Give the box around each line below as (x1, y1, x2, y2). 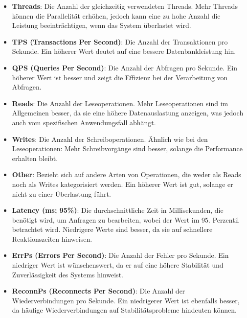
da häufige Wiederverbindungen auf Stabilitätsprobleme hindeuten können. (12, 305, 237, 315)
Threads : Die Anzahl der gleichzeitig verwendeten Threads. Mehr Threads (12, 1, 238, 11)
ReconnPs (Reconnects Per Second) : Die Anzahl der (12, 286, 185, 296)
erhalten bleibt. (12, 153, 58, 163)
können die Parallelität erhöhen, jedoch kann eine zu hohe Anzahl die (12, 10, 221, 21)
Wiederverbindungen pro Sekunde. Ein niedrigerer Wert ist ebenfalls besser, (12, 295, 240, 305)
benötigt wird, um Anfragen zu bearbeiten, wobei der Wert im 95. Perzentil (12, 214, 239, 225)
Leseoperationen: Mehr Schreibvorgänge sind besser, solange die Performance (12, 143, 243, 154)
